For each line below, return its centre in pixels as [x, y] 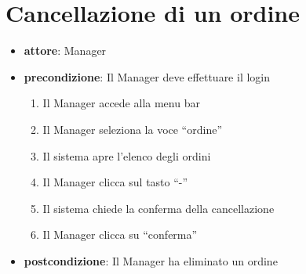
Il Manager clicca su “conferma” [120, 234]
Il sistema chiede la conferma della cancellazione [158, 208]
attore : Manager [65, 50]
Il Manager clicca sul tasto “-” [115, 182]
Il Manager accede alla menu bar [121, 103]
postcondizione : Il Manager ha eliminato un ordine [151, 260]
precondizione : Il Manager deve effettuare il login [147, 76]
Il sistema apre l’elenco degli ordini [127, 155]
